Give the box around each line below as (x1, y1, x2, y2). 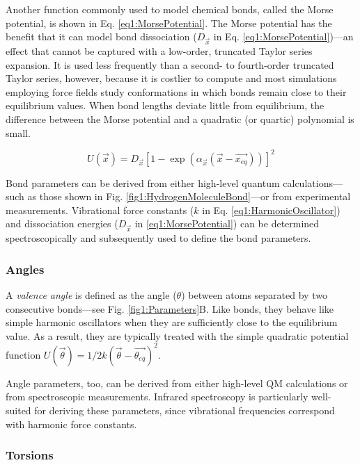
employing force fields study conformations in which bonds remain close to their (6, 84, 347, 99)
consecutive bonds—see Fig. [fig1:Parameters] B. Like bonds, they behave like (6, 301, 334, 316)
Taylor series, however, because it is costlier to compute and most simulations (6, 71, 337, 85)
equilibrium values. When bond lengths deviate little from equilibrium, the (6, 98, 324, 113)
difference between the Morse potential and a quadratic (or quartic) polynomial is (6, 111, 354, 126)
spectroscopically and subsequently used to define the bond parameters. (6, 231, 311, 245)
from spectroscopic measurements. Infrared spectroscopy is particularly (6, 389, 308, 404)
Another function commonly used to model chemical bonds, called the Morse (6, 2, 334, 16)
